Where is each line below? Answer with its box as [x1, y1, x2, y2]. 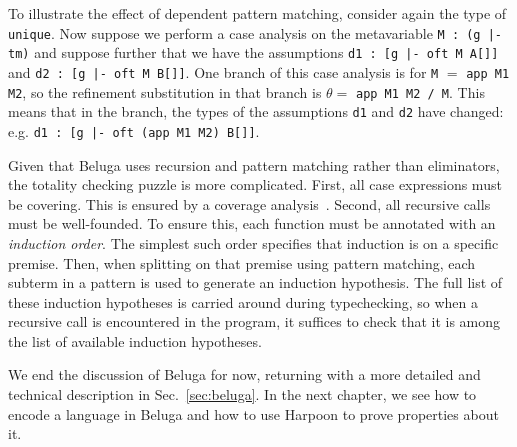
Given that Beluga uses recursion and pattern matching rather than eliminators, [8, 154, 500, 175]
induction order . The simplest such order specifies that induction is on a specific [8, 232, 499, 253]
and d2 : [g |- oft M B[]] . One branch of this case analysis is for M [8, 61, 439, 82]
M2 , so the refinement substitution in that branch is [8, 81, 322, 102]
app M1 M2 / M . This [355, 81, 485, 102]
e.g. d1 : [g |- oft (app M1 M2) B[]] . [8, 120, 260, 141]
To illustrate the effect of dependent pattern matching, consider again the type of [8, 3, 507, 23]
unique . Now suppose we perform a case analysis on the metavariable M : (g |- [8, 22, 502, 43]
